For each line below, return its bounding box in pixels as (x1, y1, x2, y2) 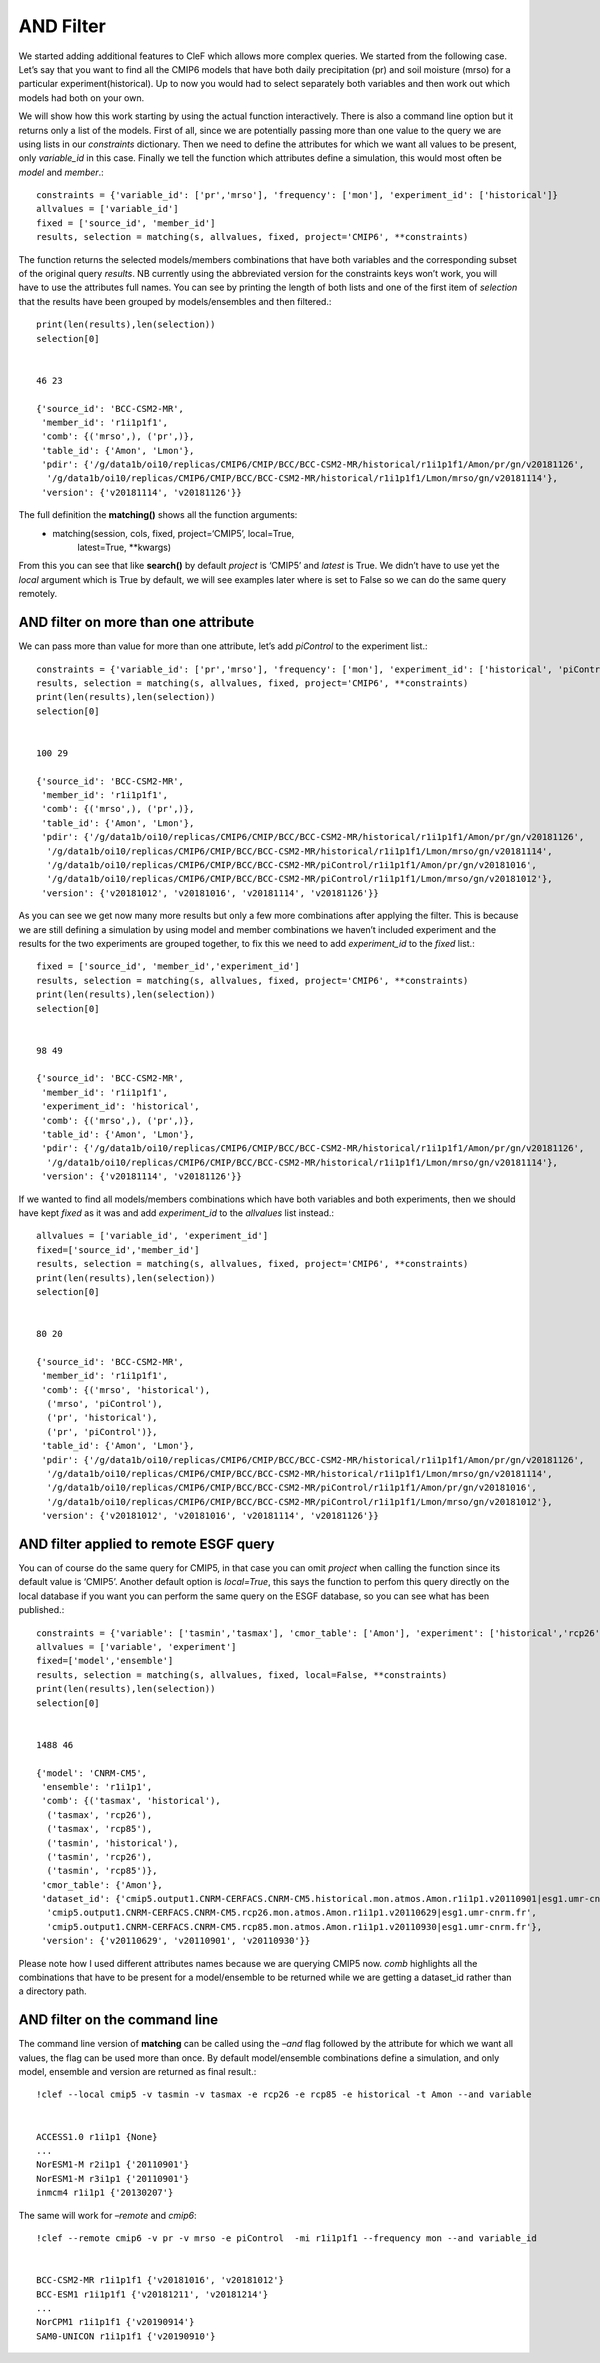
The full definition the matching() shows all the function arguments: (18, 509, 298, 521)
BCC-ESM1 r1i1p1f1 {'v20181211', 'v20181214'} (36, 2288, 269, 2300)
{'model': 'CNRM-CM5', (36, 1767, 148, 1779)
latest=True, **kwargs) (77, 541, 172, 554)
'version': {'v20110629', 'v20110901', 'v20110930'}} (41, 1935, 311, 1947)
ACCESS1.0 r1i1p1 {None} (36, 2131, 158, 2142)
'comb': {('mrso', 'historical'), (41, 1384, 211, 1395)
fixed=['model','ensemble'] (36, 1655, 174, 1667)
